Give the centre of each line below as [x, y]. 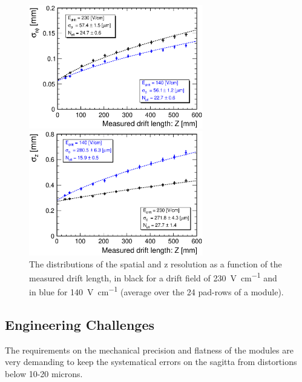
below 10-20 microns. [44, 374]
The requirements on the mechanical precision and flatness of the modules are [149, 350]
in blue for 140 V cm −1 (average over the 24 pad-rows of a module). [156, 291]
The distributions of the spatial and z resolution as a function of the [156, 263]
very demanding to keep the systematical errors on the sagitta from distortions [151, 362]
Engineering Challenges [80, 325]
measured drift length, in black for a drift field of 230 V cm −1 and [153, 277]
